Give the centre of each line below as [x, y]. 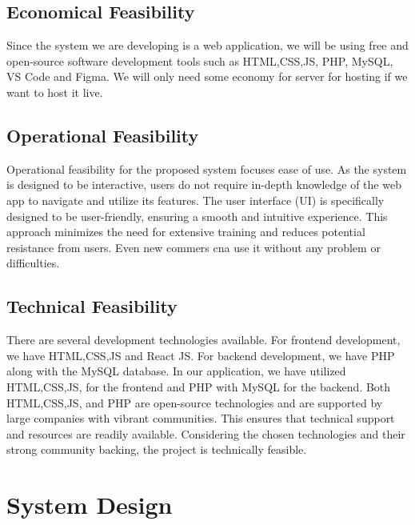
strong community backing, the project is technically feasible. [157, 449]
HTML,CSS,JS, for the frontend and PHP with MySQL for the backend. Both [199, 386]
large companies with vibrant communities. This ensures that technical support [201, 418]
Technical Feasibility [92, 306]
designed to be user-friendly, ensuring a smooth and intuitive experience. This [197, 216]
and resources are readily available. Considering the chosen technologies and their [206, 433]
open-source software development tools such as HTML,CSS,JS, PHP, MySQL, [200, 60]
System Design [90, 505]
